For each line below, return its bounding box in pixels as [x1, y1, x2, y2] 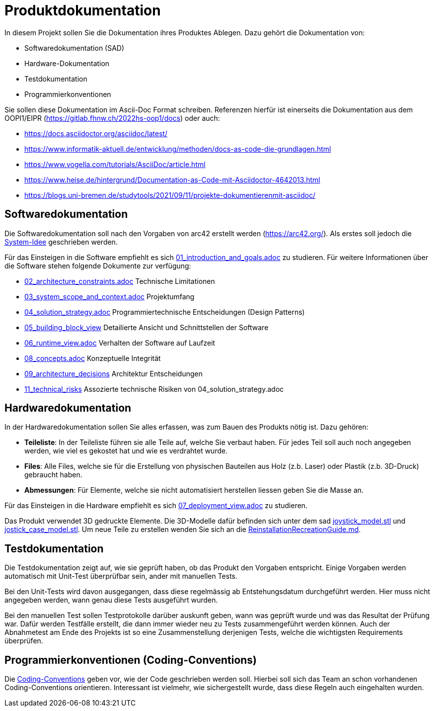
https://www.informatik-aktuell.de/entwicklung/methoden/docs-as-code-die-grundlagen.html [24, 144, 331, 153]
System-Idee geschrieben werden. [4, 237, 118, 246]
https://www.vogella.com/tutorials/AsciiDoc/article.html [24, 160, 206, 169]
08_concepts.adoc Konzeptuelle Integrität [24, 354, 161, 362]
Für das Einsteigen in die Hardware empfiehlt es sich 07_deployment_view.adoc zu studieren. [4, 501, 308, 510]
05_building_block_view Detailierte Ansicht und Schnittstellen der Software [24, 323, 269, 332]
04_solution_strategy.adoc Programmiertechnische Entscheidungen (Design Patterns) [24, 307, 305, 316]
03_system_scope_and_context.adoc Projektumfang [24, 292, 195, 301]
